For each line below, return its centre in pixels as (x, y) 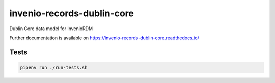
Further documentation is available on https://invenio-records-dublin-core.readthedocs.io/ (104, 38)
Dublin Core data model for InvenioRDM (51, 29)
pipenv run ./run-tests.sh (54, 67)
